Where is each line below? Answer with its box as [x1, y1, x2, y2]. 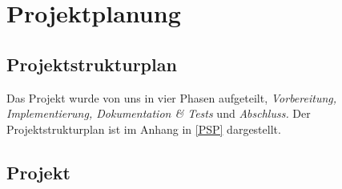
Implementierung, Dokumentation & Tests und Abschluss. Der [6, 105, 311, 122]
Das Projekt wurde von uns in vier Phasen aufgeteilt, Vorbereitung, [6, 89, 337, 106]
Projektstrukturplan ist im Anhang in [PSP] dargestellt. [6, 120, 281, 137]
